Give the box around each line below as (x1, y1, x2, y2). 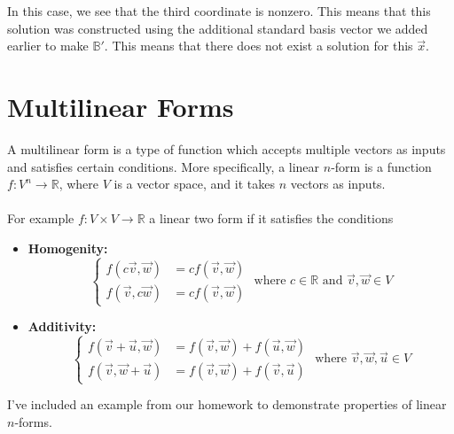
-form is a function (331, 157, 432, 175)
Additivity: (27, 317, 97, 336)
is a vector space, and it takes (113, 174, 275, 193)
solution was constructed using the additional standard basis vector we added (7, 19, 428, 37)
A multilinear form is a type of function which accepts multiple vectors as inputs (7, 139, 446, 158)
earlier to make (7, 36, 89, 55)
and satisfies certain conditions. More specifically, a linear (7, 157, 320, 175)
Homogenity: (27, 238, 108, 257)
